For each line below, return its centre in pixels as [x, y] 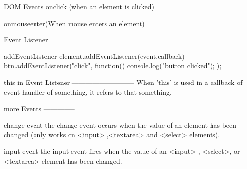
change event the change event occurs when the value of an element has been [120, 125]
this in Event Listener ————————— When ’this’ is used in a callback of [123, 82]
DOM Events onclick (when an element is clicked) [79, 6]
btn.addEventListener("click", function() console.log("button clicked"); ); [113, 66]
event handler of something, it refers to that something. [88, 92]
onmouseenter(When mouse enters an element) [74, 23]
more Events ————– [39, 108]
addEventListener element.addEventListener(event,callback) [94, 56]
